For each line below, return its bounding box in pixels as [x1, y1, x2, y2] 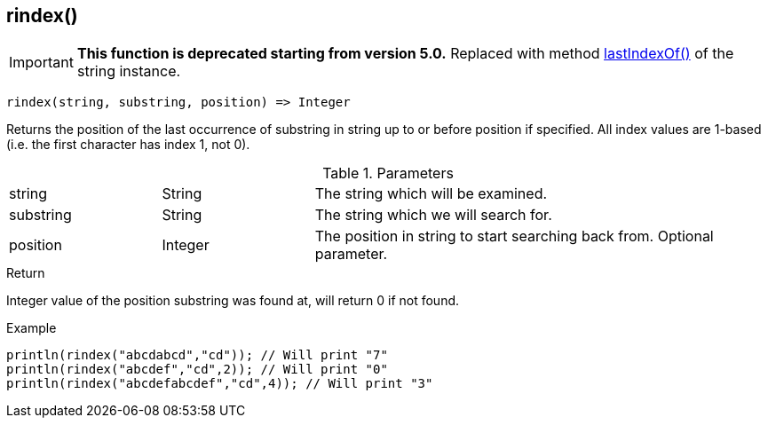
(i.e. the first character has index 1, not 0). [6, 137, 250, 153]
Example [6, 320, 57, 336]
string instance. [76, 62, 181, 81]
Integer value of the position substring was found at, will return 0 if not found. [6, 293, 460, 309]
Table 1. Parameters [322, 164, 454, 183]
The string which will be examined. [314, 185, 548, 203]
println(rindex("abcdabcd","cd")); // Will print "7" [6, 348, 388, 363]
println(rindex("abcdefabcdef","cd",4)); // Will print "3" [6, 376, 433, 391]
